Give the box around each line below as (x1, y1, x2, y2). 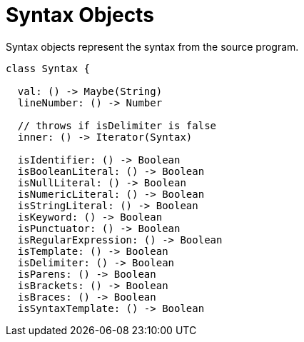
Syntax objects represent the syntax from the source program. (6, 40, 299, 53)
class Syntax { (6, 62, 91, 74)
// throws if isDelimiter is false (17, 119, 217, 131)
